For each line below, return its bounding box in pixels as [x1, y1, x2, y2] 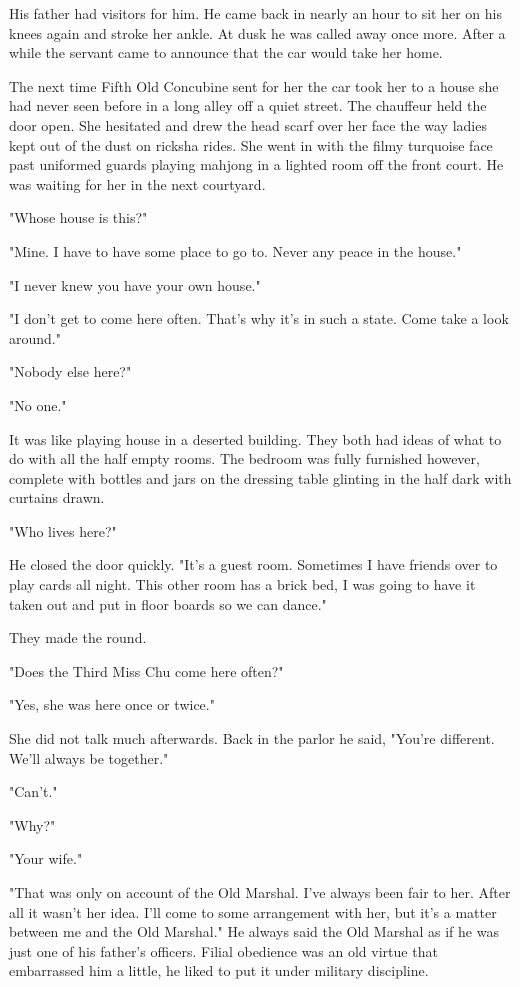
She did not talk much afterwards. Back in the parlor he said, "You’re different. [9, 728, 495, 749]
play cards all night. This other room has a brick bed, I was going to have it [9, 574, 476, 595]
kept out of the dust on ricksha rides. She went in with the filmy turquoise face [9, 134, 493, 155]
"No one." [9, 394, 67, 415]
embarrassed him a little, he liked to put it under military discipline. [9, 960, 429, 981]
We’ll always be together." [9, 747, 169, 768]
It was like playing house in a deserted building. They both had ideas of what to [9, 428, 502, 449]
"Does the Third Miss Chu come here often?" [9, 660, 284, 681]
